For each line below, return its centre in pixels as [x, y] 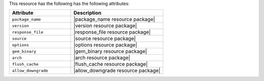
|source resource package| [105, 39]
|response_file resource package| [112, 32]
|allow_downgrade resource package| [117, 71]
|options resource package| [105, 45]
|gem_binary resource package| [110, 51]
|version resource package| [105, 26]
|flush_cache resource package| [111, 64]
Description [88, 13]
